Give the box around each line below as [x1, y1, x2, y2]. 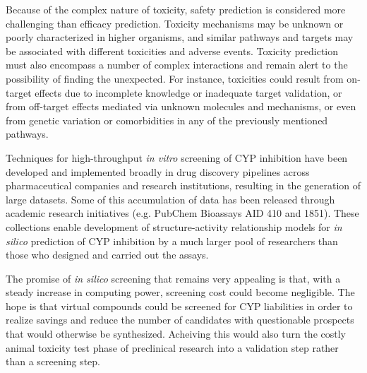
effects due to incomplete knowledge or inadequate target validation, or [35, 85, 342, 100]
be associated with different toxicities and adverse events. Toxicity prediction [6, 43, 339, 58]
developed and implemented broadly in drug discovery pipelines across [6, 164, 310, 179]
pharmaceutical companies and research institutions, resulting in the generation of [6, 178, 361, 193]
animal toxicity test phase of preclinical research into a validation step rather [6, 340, 339, 355]
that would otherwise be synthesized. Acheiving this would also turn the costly [6, 326, 346, 341]
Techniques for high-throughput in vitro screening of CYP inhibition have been [6, 150, 348, 165]
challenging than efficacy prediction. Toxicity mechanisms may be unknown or [6, 16, 344, 30]
